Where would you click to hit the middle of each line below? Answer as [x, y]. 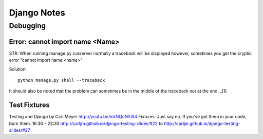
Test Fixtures [29, 105]
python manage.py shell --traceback [61, 80]
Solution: [18, 69]
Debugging [28, 26]
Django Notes [37, 13]
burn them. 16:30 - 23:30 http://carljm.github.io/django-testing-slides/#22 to [86, 123]
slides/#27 [19, 130]
